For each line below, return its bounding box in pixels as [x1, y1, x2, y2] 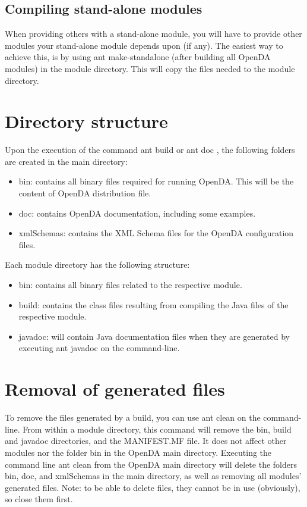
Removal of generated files [5, 377, 225, 401]
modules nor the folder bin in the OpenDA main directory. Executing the [5, 446, 272, 458]
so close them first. [5, 493, 73, 505]
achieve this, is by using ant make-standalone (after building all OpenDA [5, 51, 271, 63]
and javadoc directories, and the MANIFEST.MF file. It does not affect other [5, 434, 287, 447]
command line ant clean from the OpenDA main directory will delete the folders [5, 458, 297, 470]
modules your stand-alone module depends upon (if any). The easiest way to [5, 39, 283, 51]
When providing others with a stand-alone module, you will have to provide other [5, 27, 302, 40]
